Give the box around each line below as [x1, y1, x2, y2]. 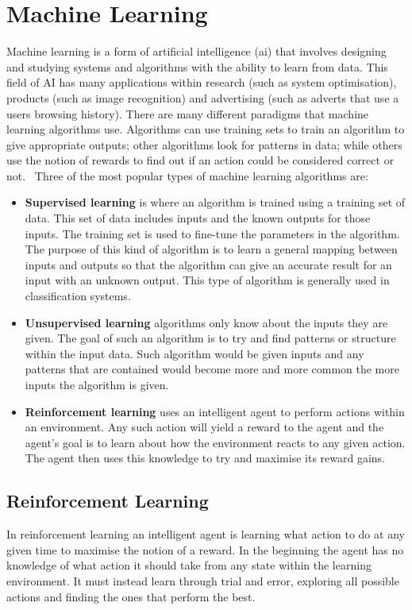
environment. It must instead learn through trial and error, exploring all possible [6, 572, 399, 589]
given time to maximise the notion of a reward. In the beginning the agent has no [6, 541, 404, 558]
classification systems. [25, 288, 131, 304]
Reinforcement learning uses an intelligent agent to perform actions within [25, 403, 405, 419]
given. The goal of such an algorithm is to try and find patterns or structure [25, 330, 396, 346]
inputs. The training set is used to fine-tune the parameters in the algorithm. [25, 225, 400, 241]
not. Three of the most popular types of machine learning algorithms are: [6, 167, 368, 183]
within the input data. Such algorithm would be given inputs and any [25, 345, 364, 361]
